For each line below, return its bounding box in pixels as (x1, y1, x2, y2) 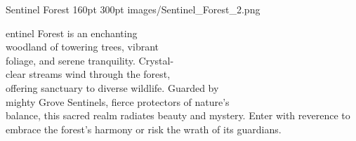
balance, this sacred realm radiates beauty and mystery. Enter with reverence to (6, 108, 350, 123)
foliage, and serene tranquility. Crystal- (6, 53, 174, 67)
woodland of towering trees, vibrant (6, 39, 159, 54)
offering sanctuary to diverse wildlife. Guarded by (6, 80, 219, 95)
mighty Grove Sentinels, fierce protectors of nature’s (6, 94, 230, 109)
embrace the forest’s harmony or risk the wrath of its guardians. (6, 121, 282, 136)
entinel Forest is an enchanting (6, 25, 138, 40)
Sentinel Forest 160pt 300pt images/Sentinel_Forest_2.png (6, 2, 261, 16)
